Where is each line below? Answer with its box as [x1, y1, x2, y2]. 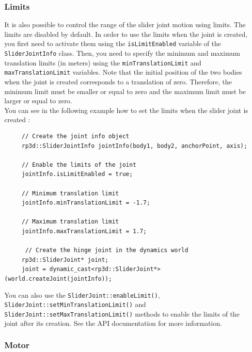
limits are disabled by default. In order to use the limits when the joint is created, [4, 29, 248, 39]
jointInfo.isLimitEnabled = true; [21, 171, 133, 178]
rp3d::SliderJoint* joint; [21, 256, 109, 263]
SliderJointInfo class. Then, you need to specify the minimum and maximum [4, 48, 240, 58]
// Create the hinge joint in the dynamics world [25, 247, 189, 254]
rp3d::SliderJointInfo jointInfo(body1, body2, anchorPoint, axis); [21, 142, 248, 149]
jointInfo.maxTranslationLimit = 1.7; [21, 227, 147, 235]
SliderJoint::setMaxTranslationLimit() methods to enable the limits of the [4, 308, 240, 319]
